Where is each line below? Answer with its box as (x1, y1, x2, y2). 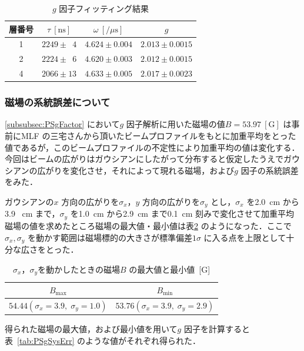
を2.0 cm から (246, 196, 299, 207)
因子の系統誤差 (240, 164, 299, 176)
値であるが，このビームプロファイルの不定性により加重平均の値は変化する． (5, 141, 300, 153)
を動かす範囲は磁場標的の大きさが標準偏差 (27, 231, 192, 243)
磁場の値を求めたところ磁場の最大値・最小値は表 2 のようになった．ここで (5, 219, 292, 231)
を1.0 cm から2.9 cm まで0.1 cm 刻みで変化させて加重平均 (70, 207, 295, 220)
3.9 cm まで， (5, 207, 60, 220)
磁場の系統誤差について (5, 95, 111, 110)
